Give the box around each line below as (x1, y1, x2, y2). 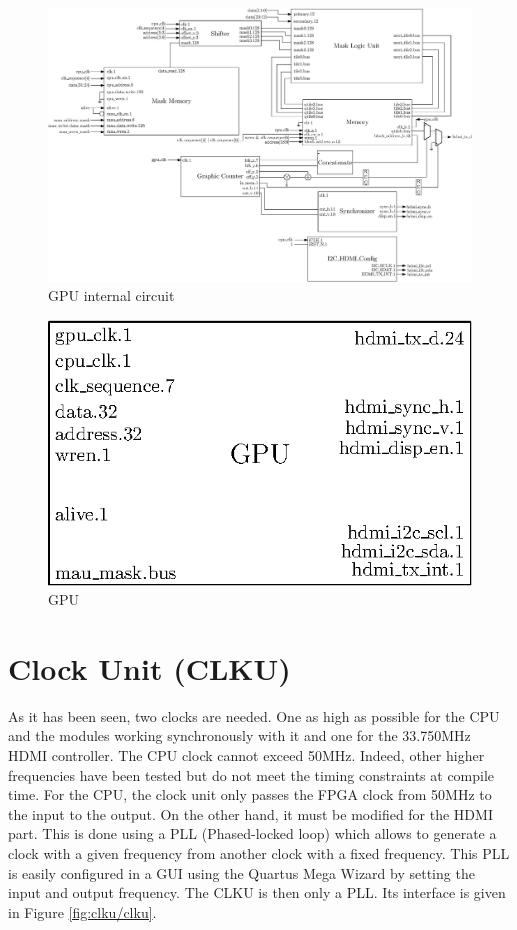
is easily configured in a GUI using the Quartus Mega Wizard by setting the (8, 862, 475, 883)
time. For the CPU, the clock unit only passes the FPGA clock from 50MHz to (8, 784, 492, 805)
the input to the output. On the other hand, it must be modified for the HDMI (8, 803, 493, 824)
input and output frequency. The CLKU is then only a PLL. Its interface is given (8, 882, 506, 903)
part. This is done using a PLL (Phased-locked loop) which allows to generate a (8, 823, 497, 844)
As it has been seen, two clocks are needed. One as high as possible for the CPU (8, 705, 500, 726)
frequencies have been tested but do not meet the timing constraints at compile (8, 764, 495, 785)
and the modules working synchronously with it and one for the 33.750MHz (8, 725, 471, 746)
